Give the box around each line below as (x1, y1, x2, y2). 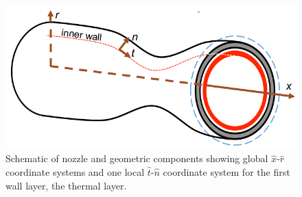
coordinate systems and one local (5, 165, 145, 179)
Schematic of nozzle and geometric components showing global (5, 151, 268, 166)
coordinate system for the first (163, 165, 290, 179)
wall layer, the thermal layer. (5, 178, 127, 192)
